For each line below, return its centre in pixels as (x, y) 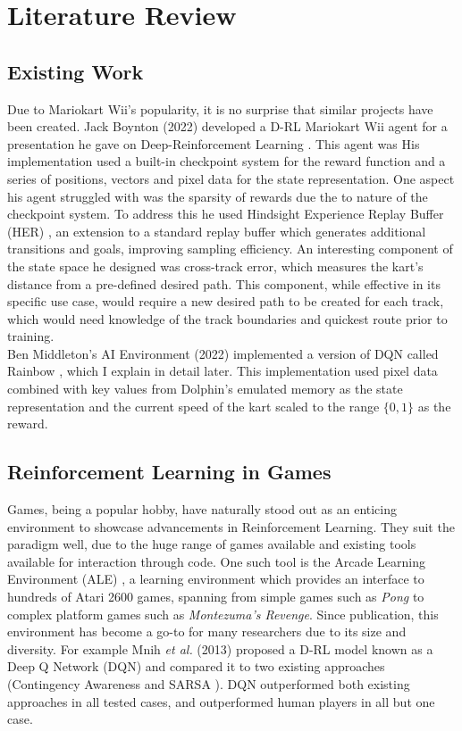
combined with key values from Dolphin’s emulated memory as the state (205, 389)
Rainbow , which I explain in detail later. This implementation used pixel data (223, 371)
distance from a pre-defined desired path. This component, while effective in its (224, 283)
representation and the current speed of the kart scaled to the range (193, 406)
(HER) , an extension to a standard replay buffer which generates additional (217, 231)
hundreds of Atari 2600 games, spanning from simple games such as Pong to (216, 597)
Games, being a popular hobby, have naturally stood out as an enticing (202, 509)
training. (31, 336)
